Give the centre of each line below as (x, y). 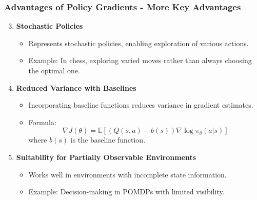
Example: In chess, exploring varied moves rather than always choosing (140, 60)
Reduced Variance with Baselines (76, 87)
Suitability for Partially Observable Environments (106, 157)
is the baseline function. (108, 140)
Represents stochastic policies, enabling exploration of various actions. (139, 43)
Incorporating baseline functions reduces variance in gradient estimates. (141, 105)
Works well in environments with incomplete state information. (127, 174)
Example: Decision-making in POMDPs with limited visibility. (126, 192)
